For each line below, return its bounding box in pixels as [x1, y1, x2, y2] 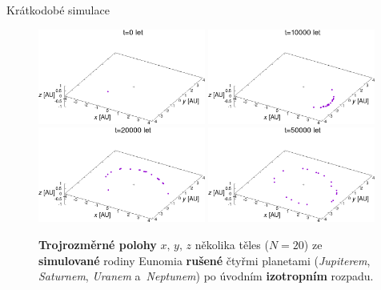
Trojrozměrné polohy [38, 236, 157, 252]
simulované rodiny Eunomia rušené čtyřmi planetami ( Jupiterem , [38, 252, 371, 268]
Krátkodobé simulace [6, 2, 110, 18]
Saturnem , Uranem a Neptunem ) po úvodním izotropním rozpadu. [38, 268, 374, 284]
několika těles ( [195, 236, 269, 252]
